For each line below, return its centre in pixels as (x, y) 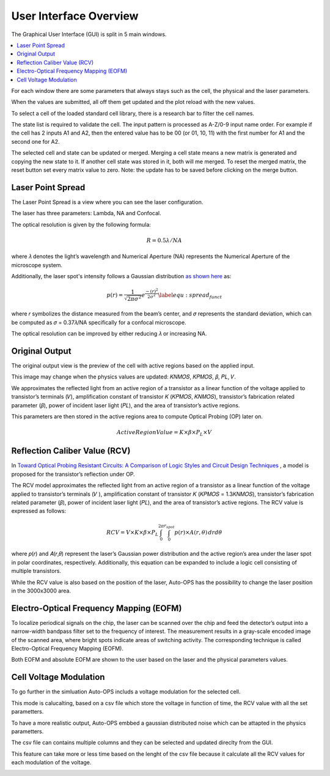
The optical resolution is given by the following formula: (81, 224)
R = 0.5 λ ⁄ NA (164, 240)
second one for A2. (36, 141)
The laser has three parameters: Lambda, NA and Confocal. (86, 213)
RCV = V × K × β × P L (132, 533)
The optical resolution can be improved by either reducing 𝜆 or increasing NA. (109, 334)
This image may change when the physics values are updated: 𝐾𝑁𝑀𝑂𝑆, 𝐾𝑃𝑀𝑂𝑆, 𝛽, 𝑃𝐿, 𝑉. (124, 377)
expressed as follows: (39, 511)
